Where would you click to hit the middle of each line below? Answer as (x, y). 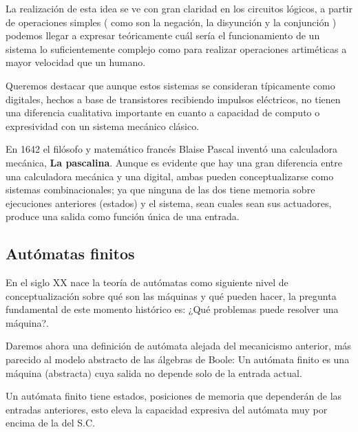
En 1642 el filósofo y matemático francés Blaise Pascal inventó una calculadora (171, 149)
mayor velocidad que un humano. (76, 62)
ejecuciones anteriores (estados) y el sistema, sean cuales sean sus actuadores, (169, 203)
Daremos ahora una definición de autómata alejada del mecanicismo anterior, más (178, 346)
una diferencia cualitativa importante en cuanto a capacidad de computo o (163, 112)
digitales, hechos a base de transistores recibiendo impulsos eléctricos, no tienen (173, 99)
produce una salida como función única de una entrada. (123, 216)
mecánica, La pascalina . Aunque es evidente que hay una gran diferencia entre (174, 162)
